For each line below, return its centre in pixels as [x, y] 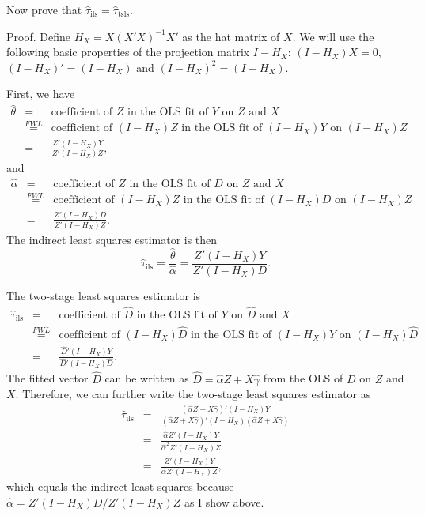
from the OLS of [303, 378]
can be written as [147, 378]
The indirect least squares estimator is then [112, 240]
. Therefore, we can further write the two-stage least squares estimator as [193, 394]
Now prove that [44, 9]
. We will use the [333, 36]
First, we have [41, 94]
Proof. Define [38, 36]
